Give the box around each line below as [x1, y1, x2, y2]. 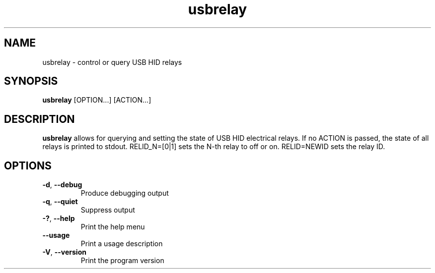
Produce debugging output [80, 189, 169, 198]
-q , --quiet [42, 197, 78, 206]
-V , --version [42, 248, 86, 257]
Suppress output [80, 206, 135, 215]
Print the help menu [80, 222, 145, 231]
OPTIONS [4, 159, 52, 172]
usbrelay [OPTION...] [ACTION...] [42, 96, 151, 105]
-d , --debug [42, 180, 82, 189]
